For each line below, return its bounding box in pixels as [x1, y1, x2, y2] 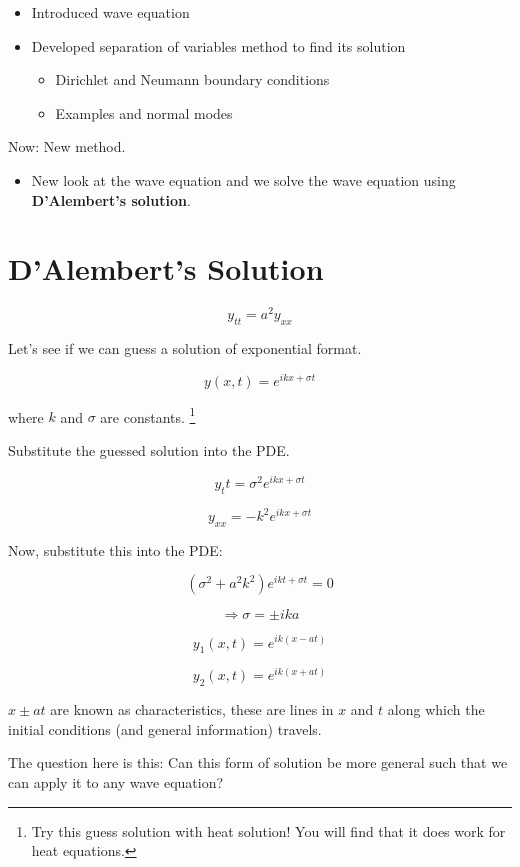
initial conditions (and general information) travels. [8, 718, 322, 739]
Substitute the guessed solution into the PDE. [8, 440, 290, 461]
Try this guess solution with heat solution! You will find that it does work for [31, 820, 506, 841]
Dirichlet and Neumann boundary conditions [55, 69, 330, 90]
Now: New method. [8, 136, 126, 157]
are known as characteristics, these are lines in [50, 699, 334, 720]
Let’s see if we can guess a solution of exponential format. [8, 338, 362, 359]
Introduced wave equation [31, 2, 190, 22]
